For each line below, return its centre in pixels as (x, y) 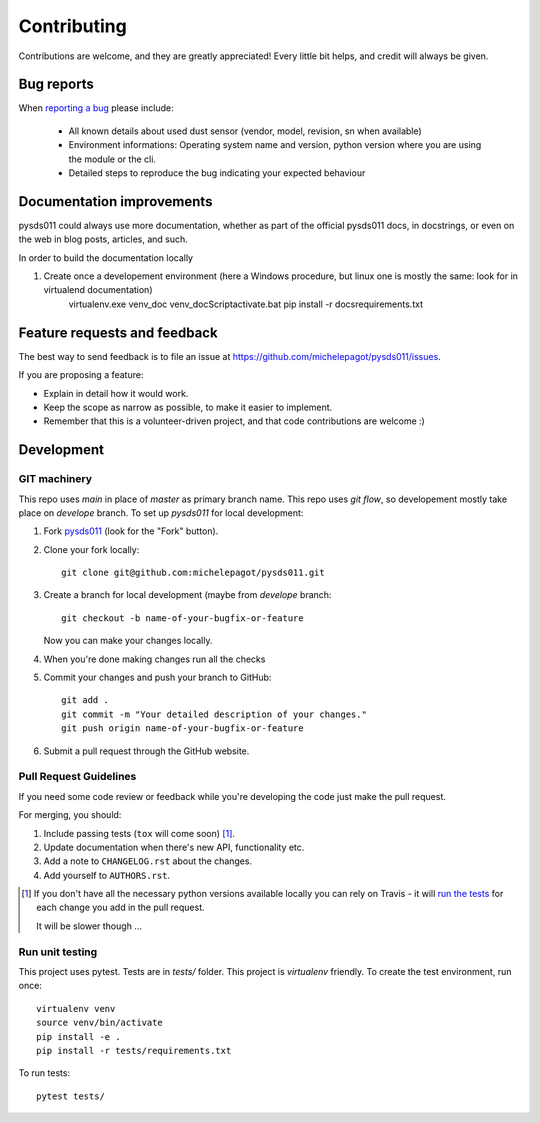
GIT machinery (55, 479)
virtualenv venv (76, 1008)
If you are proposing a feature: (81, 375)
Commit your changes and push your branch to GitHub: (157, 677)
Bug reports (56, 84)
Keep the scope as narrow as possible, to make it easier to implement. (188, 407)
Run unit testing (58, 952)
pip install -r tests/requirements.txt (134, 1050)
